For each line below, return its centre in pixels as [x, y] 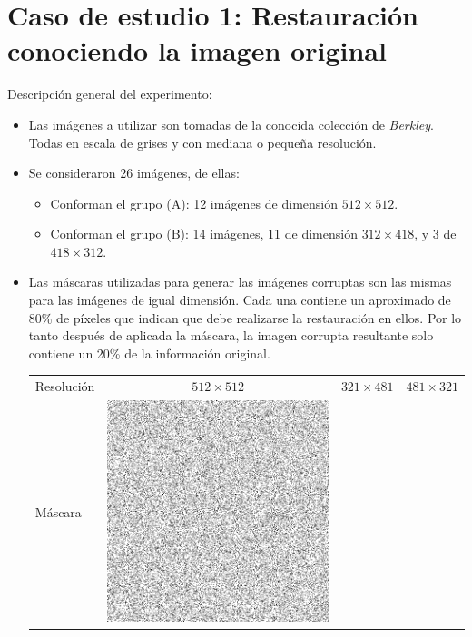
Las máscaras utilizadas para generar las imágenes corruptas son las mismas [240, 282]
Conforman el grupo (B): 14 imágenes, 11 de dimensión [204, 234]
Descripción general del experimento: [110, 94]
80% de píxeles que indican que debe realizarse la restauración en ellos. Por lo [245, 317]
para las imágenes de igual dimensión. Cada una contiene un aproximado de [240, 300]
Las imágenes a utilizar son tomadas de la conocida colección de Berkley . [231, 124]
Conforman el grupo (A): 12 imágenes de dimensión [194, 203]
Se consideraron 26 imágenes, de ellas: [134, 173]
